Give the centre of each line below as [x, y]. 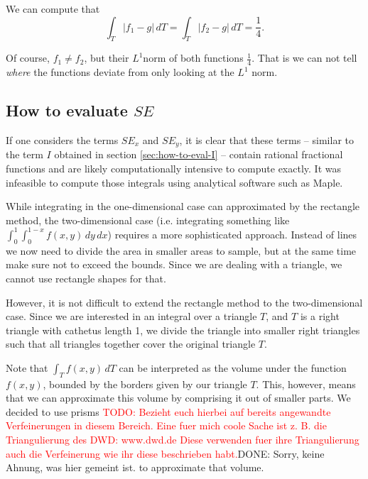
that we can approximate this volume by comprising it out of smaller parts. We [178, 398]
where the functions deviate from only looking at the [120, 72]
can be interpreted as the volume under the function [233, 367]
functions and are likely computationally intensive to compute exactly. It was [173, 169]
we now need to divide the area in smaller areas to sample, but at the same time [181, 250]
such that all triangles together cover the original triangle [131, 344]
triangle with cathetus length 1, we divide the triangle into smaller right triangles [183, 330]
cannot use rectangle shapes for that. [86, 278]
